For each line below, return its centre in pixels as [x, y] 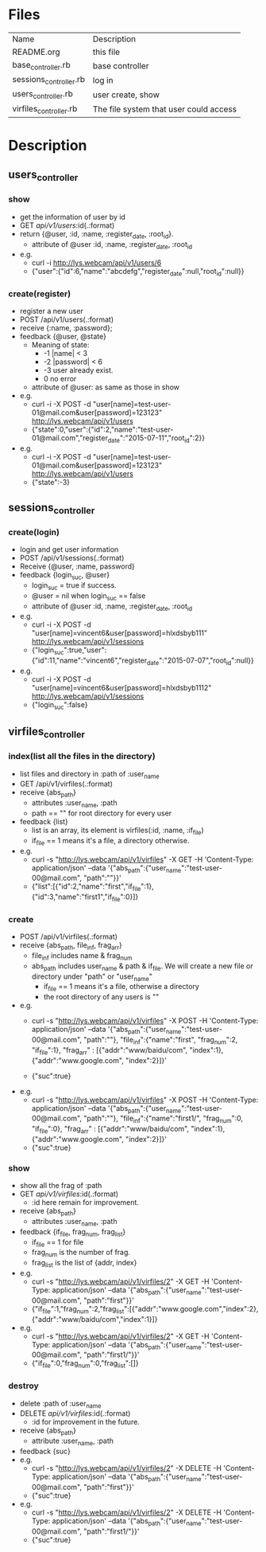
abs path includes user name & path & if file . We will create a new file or [142, 967]
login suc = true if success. [74, 586]
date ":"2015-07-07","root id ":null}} [200, 661]
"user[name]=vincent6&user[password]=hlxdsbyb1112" [121, 687]
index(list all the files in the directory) [82, 756]
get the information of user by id [72, 217]
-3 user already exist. [78, 370]
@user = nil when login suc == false [89, 596]
